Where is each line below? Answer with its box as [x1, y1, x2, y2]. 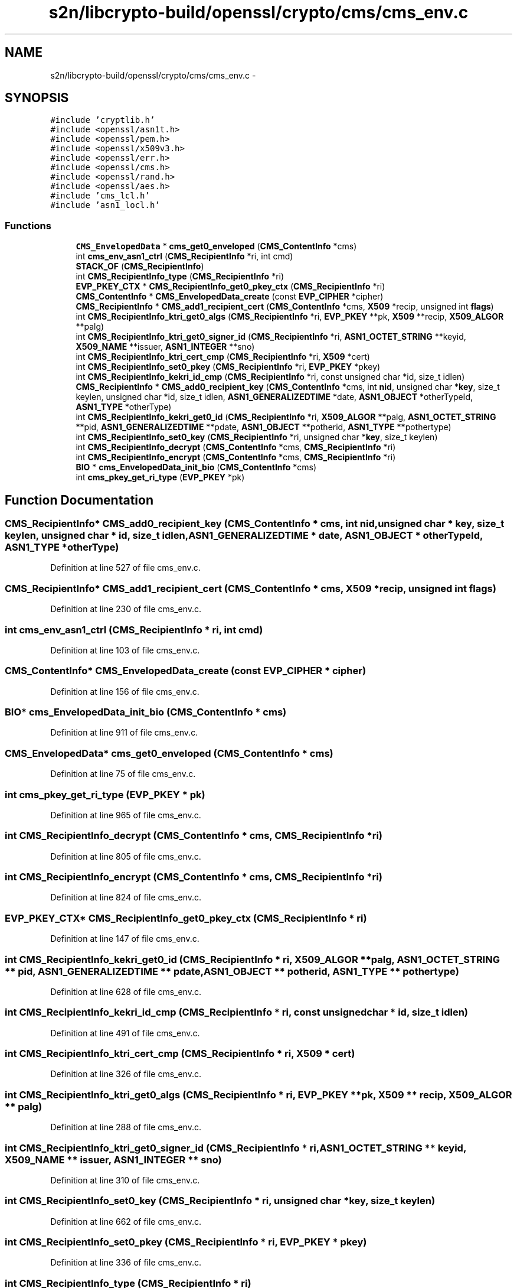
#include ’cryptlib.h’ [50, 115, 155, 125]
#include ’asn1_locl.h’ [50, 200, 160, 210]
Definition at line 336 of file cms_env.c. [50, 1257, 202, 1268]
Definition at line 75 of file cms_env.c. [50, 769, 196, 779]
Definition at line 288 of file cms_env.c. [50, 1122, 201, 1133]
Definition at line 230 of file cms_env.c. [50, 604, 202, 614]
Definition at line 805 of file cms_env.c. [50, 851, 201, 861]
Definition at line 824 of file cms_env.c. [50, 892, 202, 903]
